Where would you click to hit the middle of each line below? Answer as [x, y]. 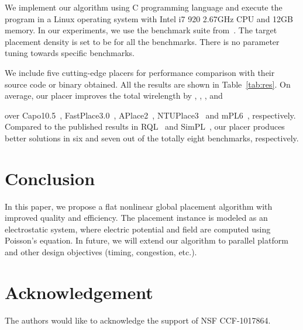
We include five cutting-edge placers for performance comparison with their [140, 72]
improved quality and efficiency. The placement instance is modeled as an [136, 218]
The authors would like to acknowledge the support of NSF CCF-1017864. [138, 320]
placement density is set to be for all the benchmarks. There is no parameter [142, 41]
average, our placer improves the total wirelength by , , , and [114, 95]
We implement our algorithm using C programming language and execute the [144, 7]
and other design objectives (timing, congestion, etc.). [101, 252]
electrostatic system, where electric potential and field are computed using [138, 229]
